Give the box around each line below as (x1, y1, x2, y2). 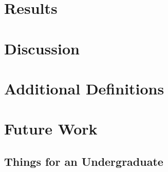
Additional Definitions (4, 78, 164, 99)
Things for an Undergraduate (4, 153, 163, 169)
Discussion (4, 37, 80, 59)
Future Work (4, 118, 98, 139)
